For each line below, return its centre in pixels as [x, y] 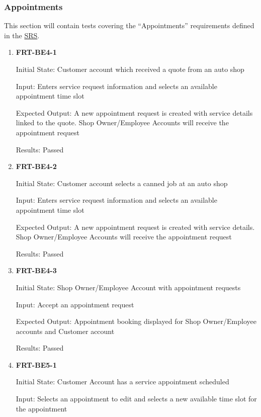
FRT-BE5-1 [36, 364]
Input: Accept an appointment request [75, 304]
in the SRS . [22, 35]
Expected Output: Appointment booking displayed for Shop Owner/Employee [136, 321]
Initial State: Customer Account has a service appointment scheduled [122, 382]
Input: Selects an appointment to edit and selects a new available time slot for [136, 399]
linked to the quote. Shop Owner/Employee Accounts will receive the [122, 122]
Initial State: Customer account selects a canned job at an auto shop [122, 183]
